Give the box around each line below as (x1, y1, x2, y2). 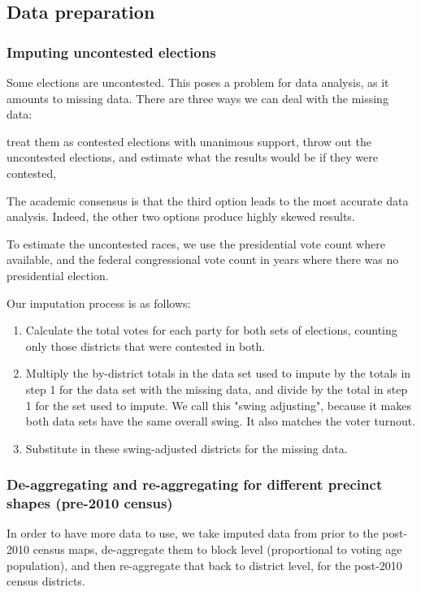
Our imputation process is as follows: (7, 294, 191, 311)
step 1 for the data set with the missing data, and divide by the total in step (25, 380, 408, 397)
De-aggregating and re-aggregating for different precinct (7, 474, 383, 495)
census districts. (7, 573, 85, 590)
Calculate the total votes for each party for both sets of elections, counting (25, 322, 397, 339)
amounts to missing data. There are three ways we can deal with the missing (7, 89, 388, 106)
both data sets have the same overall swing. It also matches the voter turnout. (25, 413, 416, 430)
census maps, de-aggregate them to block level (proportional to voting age (33, 541, 402, 558)
